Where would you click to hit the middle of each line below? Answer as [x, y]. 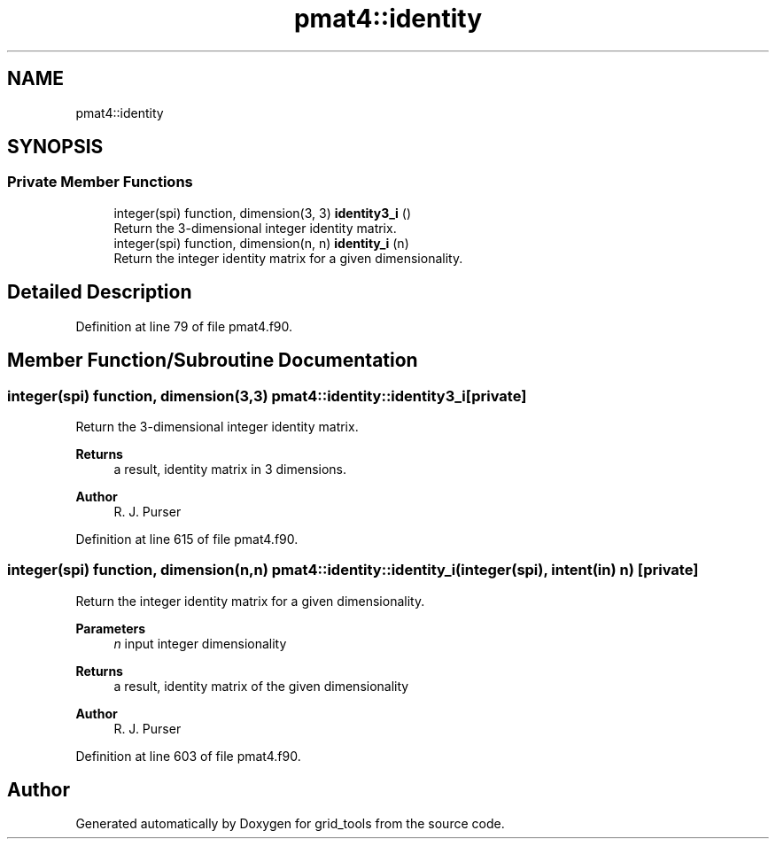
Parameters [111, 628]
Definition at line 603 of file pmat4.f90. [188, 756]
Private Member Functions [100, 182]
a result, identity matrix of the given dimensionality [261, 686]
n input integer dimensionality [200, 643]
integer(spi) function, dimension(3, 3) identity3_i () [263, 213]
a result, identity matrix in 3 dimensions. [230, 469]
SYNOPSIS [55, 147]
